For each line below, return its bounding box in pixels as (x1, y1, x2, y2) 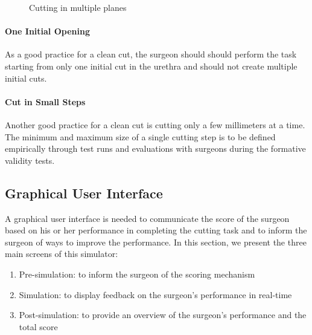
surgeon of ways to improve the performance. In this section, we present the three (5, 235, 307, 248)
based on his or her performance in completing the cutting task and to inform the (5, 224, 307, 236)
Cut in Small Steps (5, 95, 86, 108)
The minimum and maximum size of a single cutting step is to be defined (5, 130, 276, 143)
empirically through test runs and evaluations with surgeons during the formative (5, 142, 306, 155)
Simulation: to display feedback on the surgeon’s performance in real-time (19, 288, 292, 301)
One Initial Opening (5, 25, 90, 37)
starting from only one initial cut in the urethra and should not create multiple (5, 59, 298, 72)
